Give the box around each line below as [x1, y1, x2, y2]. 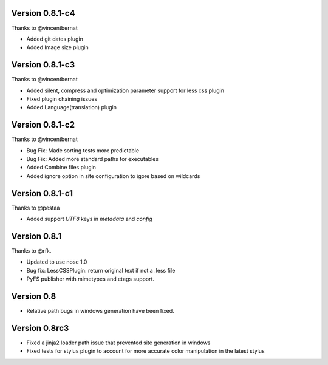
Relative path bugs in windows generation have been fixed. [26, 307, 174, 315]
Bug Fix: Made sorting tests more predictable [26, 146, 140, 154]
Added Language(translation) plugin [26, 104, 117, 111]
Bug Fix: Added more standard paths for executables [26, 155, 159, 163]
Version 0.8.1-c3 [11, 60, 75, 70]
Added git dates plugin [26, 35, 83, 43]
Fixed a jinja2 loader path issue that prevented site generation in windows [26, 339, 211, 346]
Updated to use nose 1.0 [26, 258, 87, 265]
